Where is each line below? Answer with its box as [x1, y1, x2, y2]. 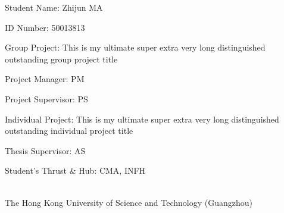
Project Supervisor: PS [5, 92, 88, 105]
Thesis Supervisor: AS [5, 144, 86, 156]
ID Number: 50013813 [5, 21, 85, 33]
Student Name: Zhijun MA [5, 1, 103, 13]
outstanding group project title [5, 52, 118, 65]
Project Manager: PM [5, 73, 85, 85]
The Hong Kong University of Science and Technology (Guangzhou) [5, 196, 252, 208]
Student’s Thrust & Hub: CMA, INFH [5, 164, 146, 177]
